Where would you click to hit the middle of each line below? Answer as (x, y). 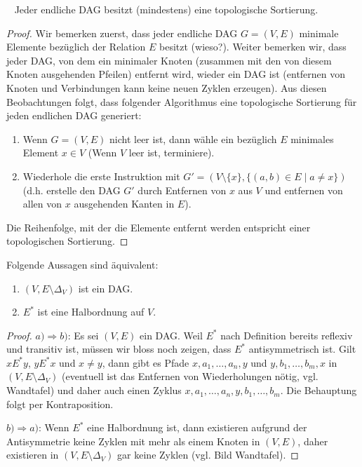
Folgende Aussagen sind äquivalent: (82, 264)
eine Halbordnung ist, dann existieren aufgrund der (197, 427)
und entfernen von (304, 190)
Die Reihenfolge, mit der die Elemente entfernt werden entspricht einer (159, 227)
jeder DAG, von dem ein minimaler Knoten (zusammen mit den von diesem (169, 60)
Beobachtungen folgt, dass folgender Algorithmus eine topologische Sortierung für (182, 101)
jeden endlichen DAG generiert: (74, 115)
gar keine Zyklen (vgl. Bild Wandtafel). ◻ (208, 455)
